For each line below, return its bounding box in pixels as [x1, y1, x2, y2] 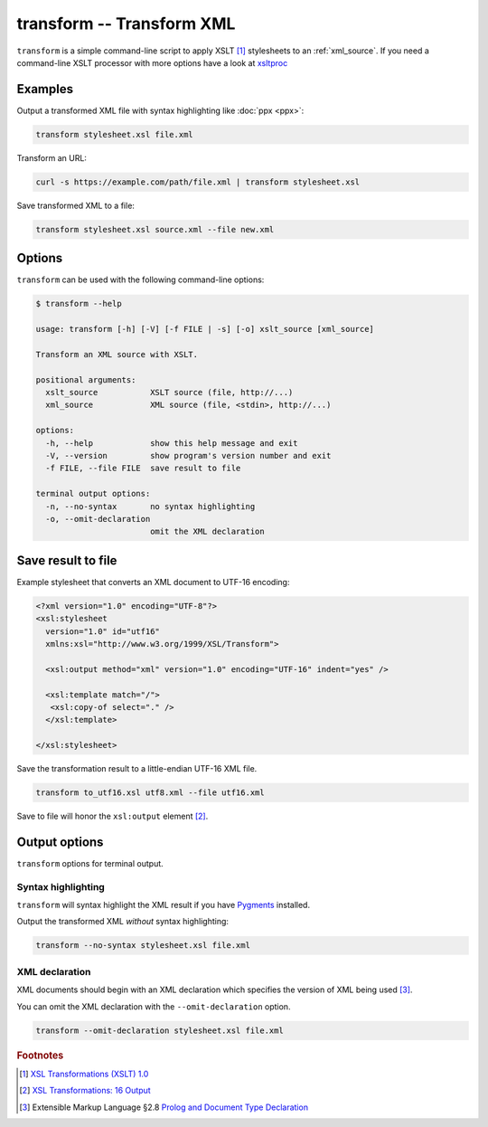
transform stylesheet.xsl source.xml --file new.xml [35, 224, 275, 234]
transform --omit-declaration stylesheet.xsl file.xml [35, 1025, 284, 1036]
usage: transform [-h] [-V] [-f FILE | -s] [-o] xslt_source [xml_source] [35, 324, 375, 335]
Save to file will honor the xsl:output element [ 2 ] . [16, 810, 209, 822]
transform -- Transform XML [16, 14, 236, 33]
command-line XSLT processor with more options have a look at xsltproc [16, 57, 288, 68]
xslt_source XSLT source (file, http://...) [45, 387, 294, 397]
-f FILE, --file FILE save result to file [45, 463, 241, 474]
